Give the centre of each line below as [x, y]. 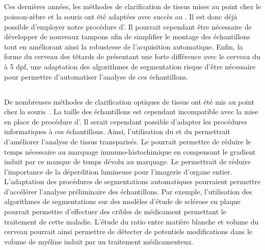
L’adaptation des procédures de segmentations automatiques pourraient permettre [132, 181]
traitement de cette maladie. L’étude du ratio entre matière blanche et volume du [131, 221]
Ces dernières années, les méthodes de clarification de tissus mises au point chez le [133, 6]
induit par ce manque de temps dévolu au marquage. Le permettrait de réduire [127, 161]
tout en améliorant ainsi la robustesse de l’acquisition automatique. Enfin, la [124, 46]
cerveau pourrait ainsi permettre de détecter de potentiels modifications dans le [128, 231]
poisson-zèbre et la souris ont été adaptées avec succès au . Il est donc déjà [121, 16]
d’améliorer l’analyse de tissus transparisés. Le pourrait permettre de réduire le [128, 141]
